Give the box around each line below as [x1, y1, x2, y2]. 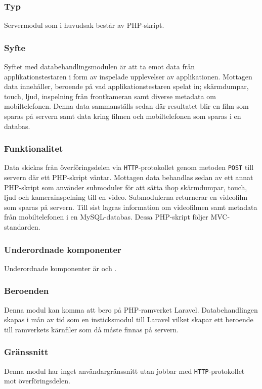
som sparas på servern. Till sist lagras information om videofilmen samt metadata [4, 201, 257, 212]
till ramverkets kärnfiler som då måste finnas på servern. [4, 324, 179, 334]
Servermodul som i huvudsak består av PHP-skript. [4, 20, 164, 30]
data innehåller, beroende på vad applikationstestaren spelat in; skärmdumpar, [4, 81, 249, 92]
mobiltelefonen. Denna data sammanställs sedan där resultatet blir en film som [4, 101, 249, 111]
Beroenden [4, 284, 49, 297]
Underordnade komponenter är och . [4, 263, 117, 273]
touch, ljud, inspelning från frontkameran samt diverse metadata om [4, 91, 216, 101]
